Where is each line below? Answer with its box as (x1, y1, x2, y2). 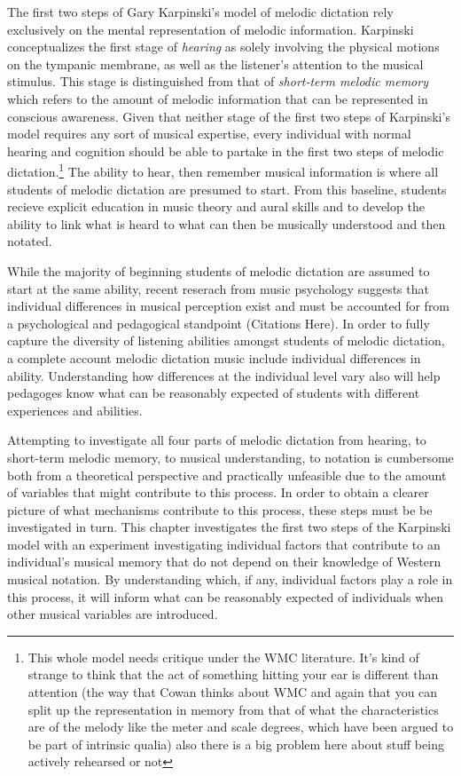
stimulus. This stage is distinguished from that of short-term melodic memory (7, 72, 428, 91)
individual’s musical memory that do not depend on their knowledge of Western (7, 552, 441, 571)
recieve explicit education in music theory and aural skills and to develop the (7, 197, 425, 216)
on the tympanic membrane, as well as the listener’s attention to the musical (7, 54, 424, 73)
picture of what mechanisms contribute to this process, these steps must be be (7, 500, 433, 519)
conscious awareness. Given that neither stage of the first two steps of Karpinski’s (7, 107, 450, 125)
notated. (7, 232, 52, 250)
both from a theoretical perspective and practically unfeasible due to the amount (7, 465, 447, 484)
